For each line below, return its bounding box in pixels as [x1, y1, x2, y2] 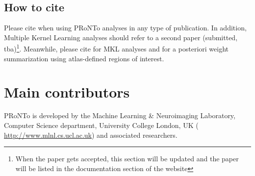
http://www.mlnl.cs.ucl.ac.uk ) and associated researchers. [4, 129, 178, 140]
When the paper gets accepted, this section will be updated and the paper [15, 153, 239, 164]
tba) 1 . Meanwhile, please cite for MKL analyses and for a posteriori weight [4, 42, 229, 54]
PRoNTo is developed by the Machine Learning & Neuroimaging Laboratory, [4, 110, 235, 121]
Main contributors [4, 82, 130, 102]
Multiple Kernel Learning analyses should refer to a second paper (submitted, [4, 32, 238, 42]
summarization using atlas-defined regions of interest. [4, 53, 164, 63]
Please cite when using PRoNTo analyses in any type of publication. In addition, [4, 23, 247, 33]
